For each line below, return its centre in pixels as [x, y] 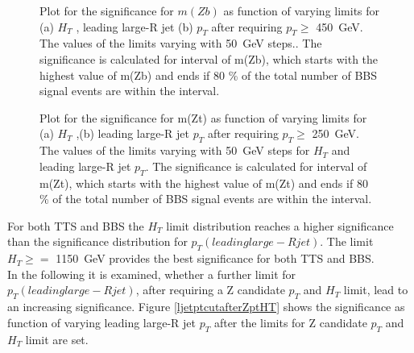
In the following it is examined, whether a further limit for [152, 274]
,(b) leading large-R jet [133, 133]
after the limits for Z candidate [290, 322]
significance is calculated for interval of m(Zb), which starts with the [209, 58]
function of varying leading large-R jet [102, 322]
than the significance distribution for [97, 241]
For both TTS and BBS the [76, 225]
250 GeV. [335, 133]
